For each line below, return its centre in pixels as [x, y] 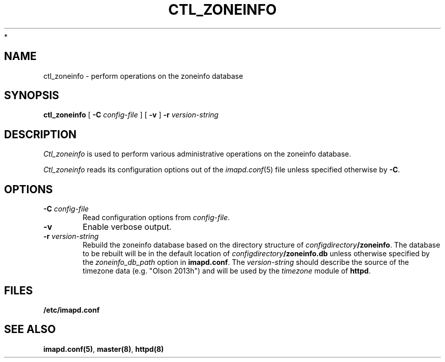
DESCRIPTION [40, 134]
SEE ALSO [30, 329]
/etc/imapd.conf [71, 310]
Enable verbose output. [127, 227]
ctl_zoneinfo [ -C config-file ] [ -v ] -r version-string [131, 115]
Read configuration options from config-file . [156, 218]
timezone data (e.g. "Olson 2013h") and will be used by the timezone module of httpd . [227, 271]
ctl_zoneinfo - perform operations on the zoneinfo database [143, 76]
